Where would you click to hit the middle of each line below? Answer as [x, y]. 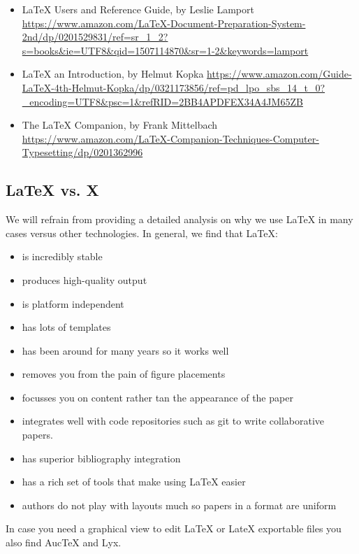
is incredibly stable [62, 256]
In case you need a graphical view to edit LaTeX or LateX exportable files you [174, 528]
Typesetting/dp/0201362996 [82, 152]
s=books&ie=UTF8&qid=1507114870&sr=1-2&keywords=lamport [165, 50]
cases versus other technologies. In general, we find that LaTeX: [142, 233]
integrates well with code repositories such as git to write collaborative [173, 421]
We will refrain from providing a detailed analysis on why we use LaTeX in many [179, 219]
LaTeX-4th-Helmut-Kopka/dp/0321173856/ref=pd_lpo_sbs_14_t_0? [174, 87]
